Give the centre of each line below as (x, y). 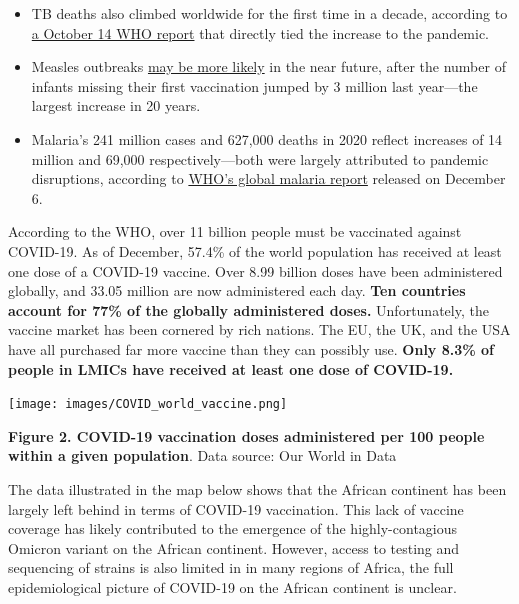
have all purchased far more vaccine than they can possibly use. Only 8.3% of (251, 348)
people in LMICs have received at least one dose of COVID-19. (231, 368)
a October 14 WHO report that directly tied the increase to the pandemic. (260, 32)
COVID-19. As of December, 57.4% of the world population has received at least (255, 250)
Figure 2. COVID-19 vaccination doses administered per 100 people (246, 435)
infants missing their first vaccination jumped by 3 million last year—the (254, 85)
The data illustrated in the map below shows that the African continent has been (257, 488)
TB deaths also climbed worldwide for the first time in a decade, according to (269, 13)
